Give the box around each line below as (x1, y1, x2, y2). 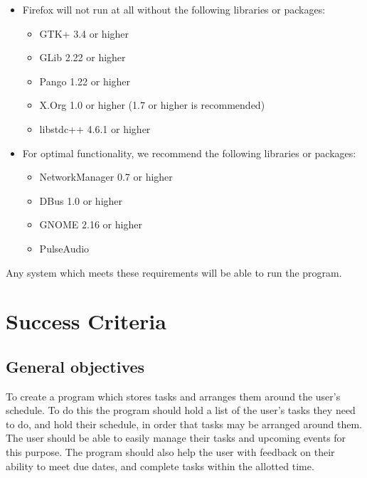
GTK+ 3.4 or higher (39, 26, 129, 41)
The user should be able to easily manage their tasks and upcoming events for (6, 430, 346, 445)
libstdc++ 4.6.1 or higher (39, 121, 151, 136)
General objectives (6, 355, 145, 377)
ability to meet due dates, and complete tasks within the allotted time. (6, 458, 314, 473)
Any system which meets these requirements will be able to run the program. (6, 265, 342, 280)
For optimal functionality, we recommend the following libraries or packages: (22, 145, 356, 160)
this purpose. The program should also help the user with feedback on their (6, 445, 335, 460)
